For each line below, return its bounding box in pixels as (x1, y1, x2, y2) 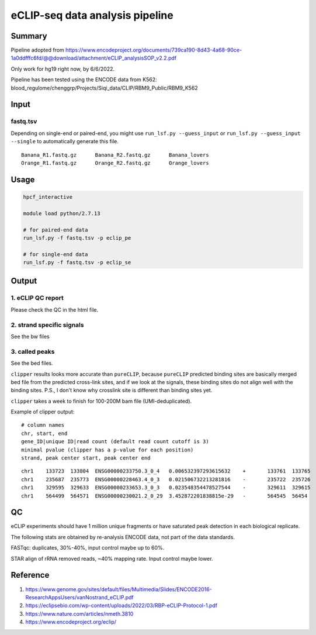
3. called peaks (11, 347, 55, 356)
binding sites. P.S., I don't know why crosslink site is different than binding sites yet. (11, 386, 213, 394)
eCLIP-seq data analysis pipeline (11, 9, 173, 22)
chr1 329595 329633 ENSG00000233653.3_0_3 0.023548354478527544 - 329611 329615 (21, 484, 311, 491)
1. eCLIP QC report (11, 294, 64, 302)
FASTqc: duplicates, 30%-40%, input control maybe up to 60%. (11, 544, 165, 551)
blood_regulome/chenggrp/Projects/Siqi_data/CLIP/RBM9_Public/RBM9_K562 (11, 84, 198, 91)
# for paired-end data (23, 226, 88, 233)
